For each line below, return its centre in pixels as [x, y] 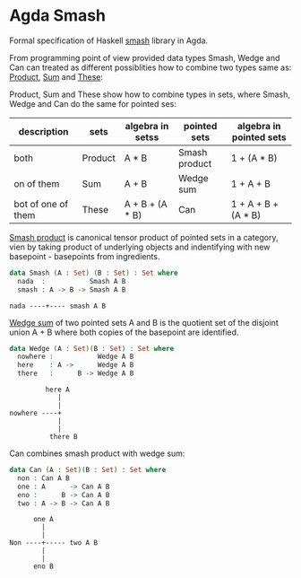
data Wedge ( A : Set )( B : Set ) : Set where [92, 348]
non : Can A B [43, 478]
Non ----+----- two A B [54, 543]
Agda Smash [57, 16]
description [43, 131]
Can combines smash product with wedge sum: [97, 453]
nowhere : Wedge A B [76, 357]
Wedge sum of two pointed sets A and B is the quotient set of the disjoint [144, 322]
